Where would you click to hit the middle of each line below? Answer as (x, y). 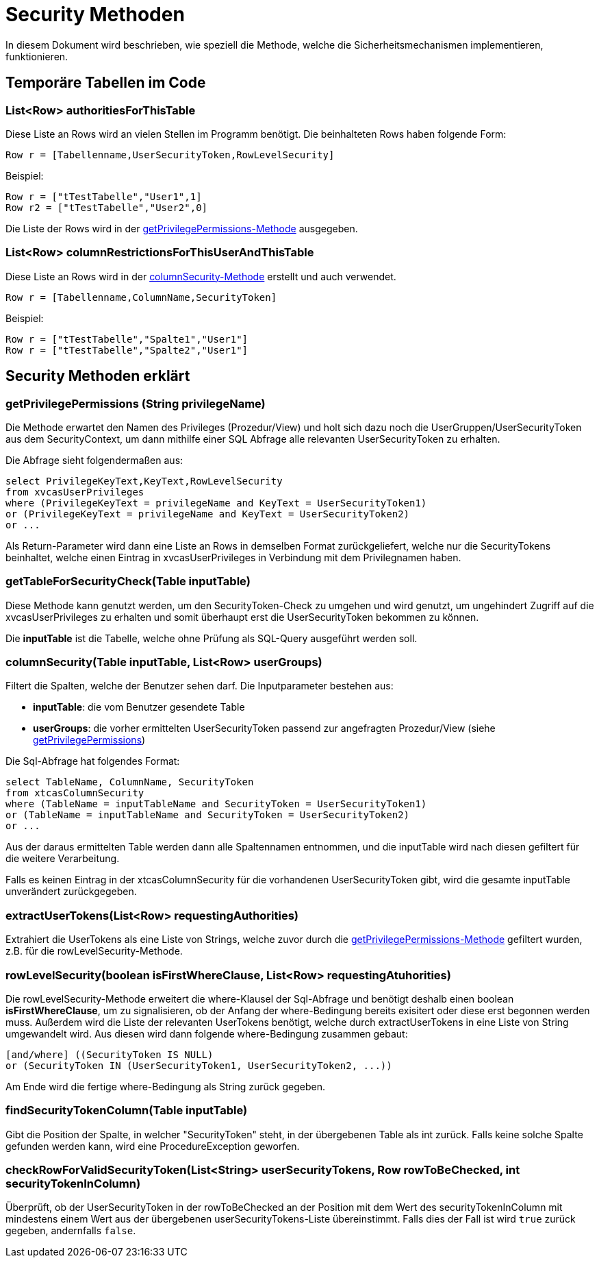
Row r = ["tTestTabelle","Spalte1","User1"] (127, 339)
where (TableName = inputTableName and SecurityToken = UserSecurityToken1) (216, 804)
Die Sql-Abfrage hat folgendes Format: (93, 761)
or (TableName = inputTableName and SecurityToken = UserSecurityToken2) (208, 815)
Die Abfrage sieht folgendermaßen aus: (94, 460)
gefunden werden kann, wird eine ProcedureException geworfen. (153, 1146)
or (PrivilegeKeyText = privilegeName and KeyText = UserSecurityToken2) (208, 514)
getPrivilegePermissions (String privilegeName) (136, 403)
